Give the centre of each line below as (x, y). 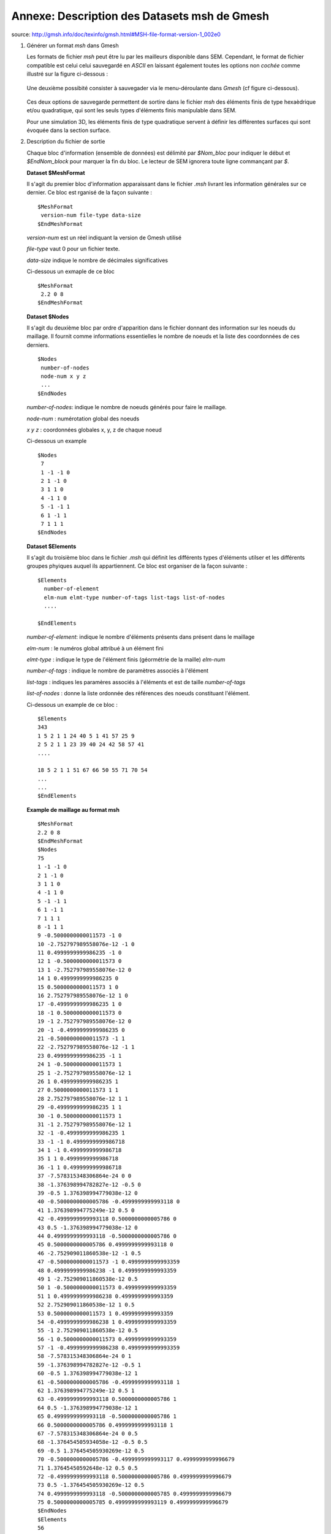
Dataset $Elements (51, 546)
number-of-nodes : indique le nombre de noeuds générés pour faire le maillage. (127, 407)
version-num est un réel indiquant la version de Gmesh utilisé (104, 237)
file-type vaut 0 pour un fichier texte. (73, 249)
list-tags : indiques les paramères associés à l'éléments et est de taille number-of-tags (136, 682)
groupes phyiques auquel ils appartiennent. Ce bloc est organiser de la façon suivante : (137, 566)
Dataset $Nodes (48, 317)
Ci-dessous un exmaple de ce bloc (70, 272)
